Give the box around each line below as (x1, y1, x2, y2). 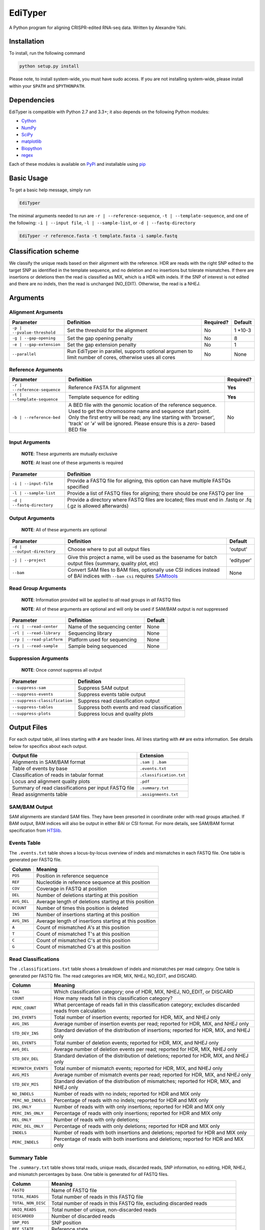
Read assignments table (12, 791, 68, 798)
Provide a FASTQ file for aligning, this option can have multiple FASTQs (67, 477, 231, 484)
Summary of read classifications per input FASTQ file (12, 785, 134, 792)
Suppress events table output (78, 691, 146, 698)
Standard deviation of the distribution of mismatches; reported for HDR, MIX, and (53, 1078, 241, 1085)
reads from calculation (53, 1008, 106, 1015)
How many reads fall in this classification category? (53, 995, 173, 1002)
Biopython (21, 145, 42, 151)
